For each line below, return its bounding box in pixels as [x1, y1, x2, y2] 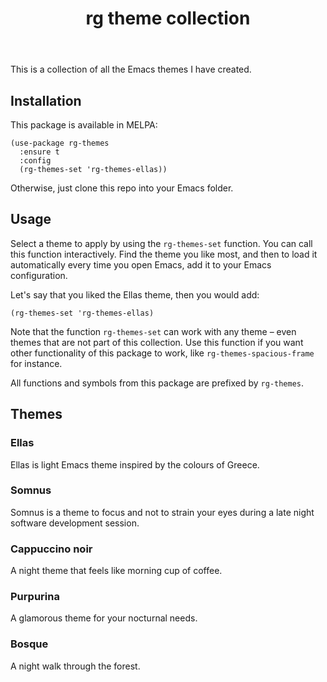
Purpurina [10, 590, 60, 604]
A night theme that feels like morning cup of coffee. [10, 565, 223, 577]
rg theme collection [85, 7, 251, 30]
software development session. [10, 517, 140, 529]
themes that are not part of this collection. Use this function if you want [10, 336, 304, 348]
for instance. [10, 357, 63, 369]
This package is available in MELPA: [10, 119, 158, 131]
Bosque [10, 637, 49, 651]
